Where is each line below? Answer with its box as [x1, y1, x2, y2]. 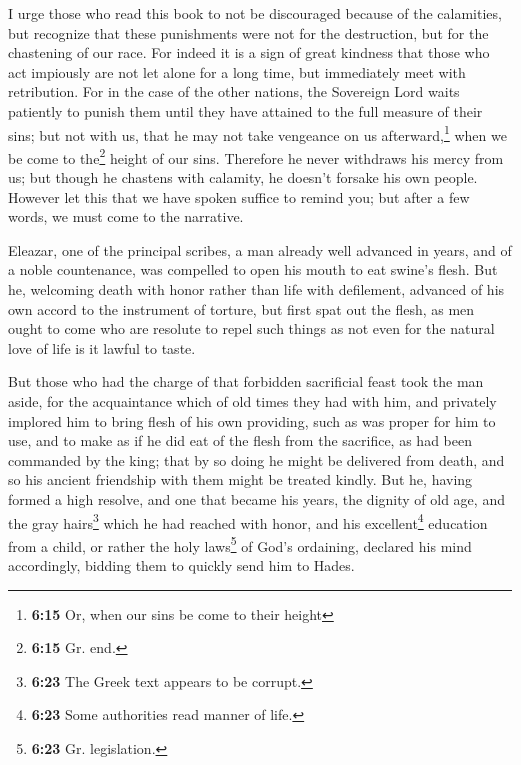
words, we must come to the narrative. [8, 206, 244, 227]
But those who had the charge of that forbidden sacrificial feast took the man [8, 371, 484, 392]
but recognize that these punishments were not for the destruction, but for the [8, 22, 489, 43]
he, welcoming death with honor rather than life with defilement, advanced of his [8, 279, 505, 300]
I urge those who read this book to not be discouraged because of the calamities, [8, 3, 502, 23]
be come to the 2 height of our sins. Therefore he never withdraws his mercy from [8, 144, 504, 168]
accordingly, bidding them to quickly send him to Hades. [8, 555, 355, 576]
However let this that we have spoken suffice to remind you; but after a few [8, 186, 470, 207]
